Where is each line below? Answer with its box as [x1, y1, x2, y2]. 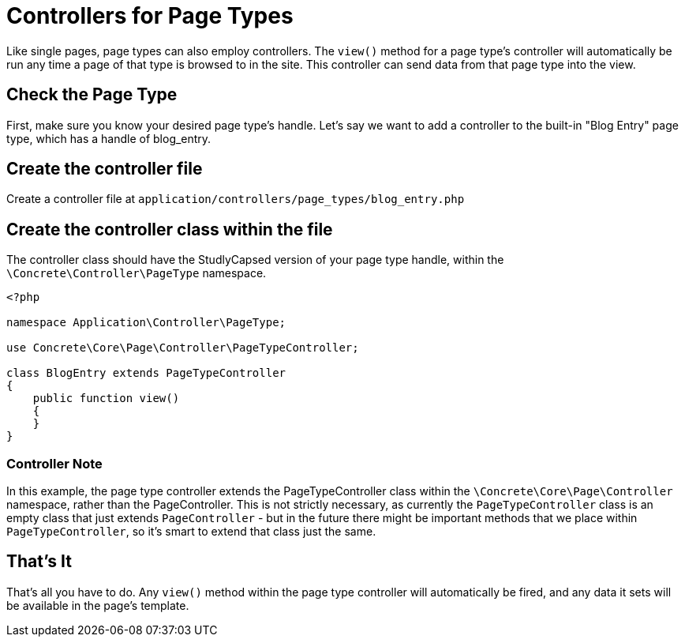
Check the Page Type [6, 85, 178, 105]
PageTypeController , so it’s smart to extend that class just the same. [6, 525, 376, 539]
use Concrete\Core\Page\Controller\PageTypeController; [6, 341, 359, 355]
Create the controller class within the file [6, 219, 333, 239]
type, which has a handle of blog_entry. [6, 131, 211, 145]
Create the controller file [6, 159, 203, 179]
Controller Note [6, 455, 103, 472]
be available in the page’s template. [6, 598, 189, 612]
